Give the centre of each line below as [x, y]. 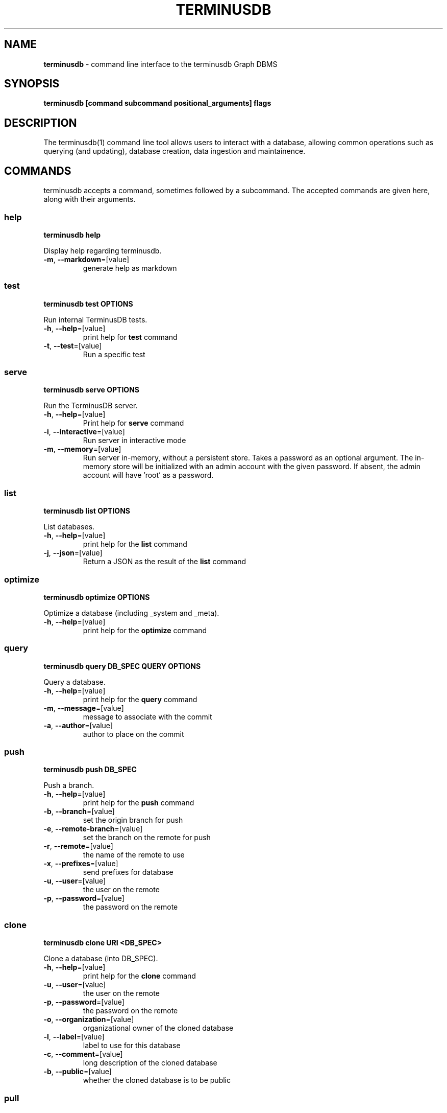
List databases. [69, 527]
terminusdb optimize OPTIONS [97, 597]
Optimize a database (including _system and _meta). [131, 613]
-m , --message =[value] [84, 708]
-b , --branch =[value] [79, 811]
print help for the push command [139, 803]
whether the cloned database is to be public [157, 1080]
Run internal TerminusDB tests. [95, 319]
